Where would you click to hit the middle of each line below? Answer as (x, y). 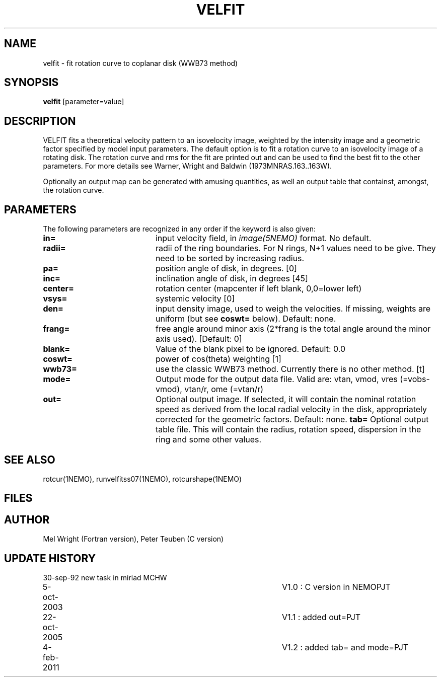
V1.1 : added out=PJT (321, 617)
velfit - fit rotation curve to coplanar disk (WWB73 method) (140, 63)
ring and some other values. (208, 440)
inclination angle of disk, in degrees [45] (232, 279)
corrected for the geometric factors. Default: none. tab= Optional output (292, 420)
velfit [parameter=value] (84, 102)
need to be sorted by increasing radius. (230, 258)
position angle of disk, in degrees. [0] (226, 269)
